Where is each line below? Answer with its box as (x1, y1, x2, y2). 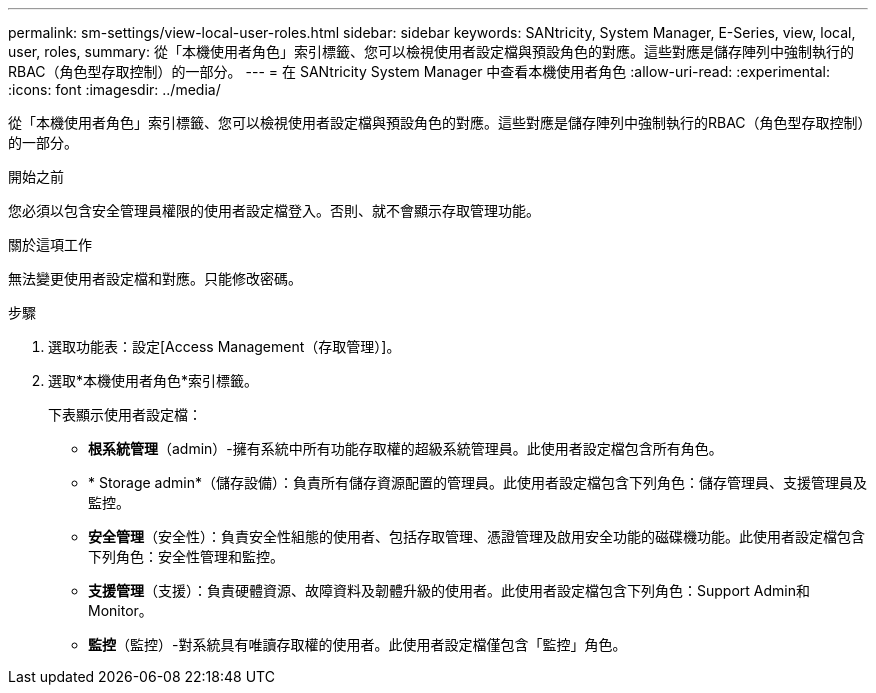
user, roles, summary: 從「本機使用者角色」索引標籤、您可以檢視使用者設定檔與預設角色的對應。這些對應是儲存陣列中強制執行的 (8, 43, 854, 60)
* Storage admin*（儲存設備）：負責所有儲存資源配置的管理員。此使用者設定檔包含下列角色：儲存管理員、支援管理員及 (88, 474, 867, 491)
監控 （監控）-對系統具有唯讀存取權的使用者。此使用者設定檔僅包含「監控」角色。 (88, 636, 627, 653)
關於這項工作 (8, 236, 92, 253)
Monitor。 (88, 602, 153, 619)
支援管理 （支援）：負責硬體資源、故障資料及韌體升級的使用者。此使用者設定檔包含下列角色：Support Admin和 (88, 582, 810, 599)
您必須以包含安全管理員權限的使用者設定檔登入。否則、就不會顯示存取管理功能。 (8, 202, 540, 219)
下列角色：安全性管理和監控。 (88, 548, 284, 565)
